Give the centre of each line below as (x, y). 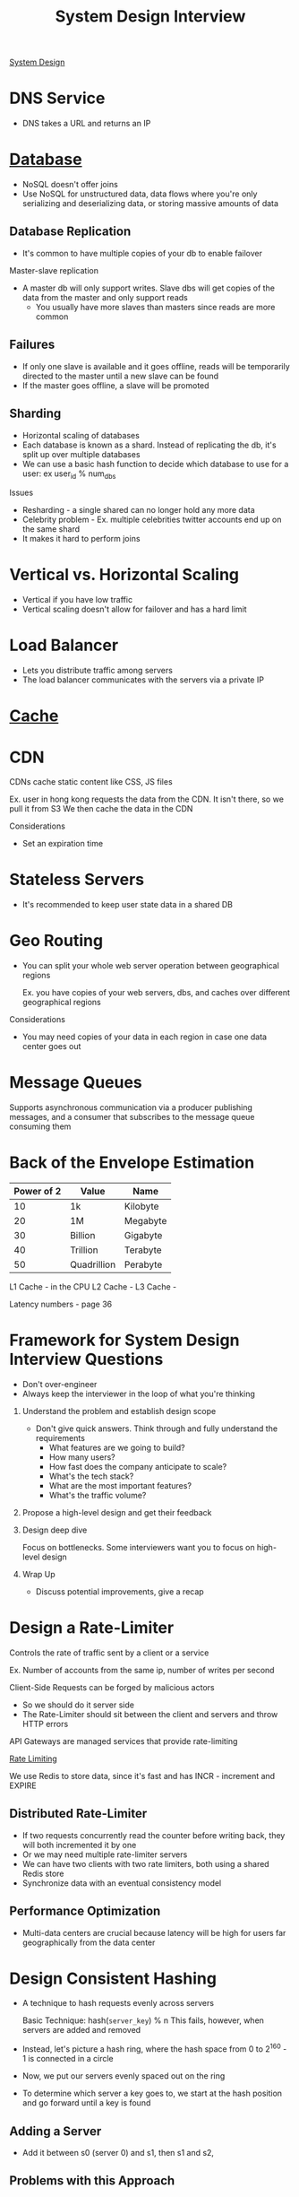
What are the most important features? (120, 1485)
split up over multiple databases (81, 454)
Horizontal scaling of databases (81, 435)
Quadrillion (93, 1264)
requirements (60, 1437)
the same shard (51, 529)
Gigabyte (143, 1236)
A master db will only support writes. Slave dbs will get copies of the (149, 288)
